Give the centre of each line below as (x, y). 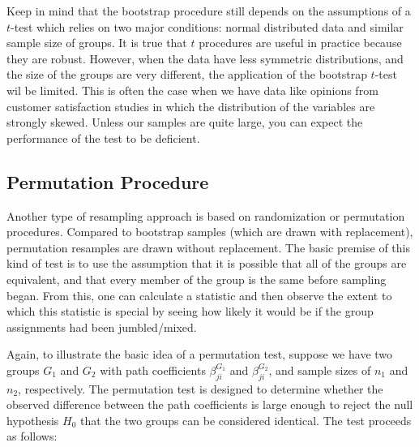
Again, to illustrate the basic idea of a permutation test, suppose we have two (200, 354)
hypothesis (33, 420)
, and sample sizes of (320, 370)
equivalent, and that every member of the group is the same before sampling (197, 279)
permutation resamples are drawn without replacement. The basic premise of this (208, 247)
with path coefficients (153, 370)
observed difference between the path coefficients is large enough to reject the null (210, 404)
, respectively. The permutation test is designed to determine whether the (201, 388)
